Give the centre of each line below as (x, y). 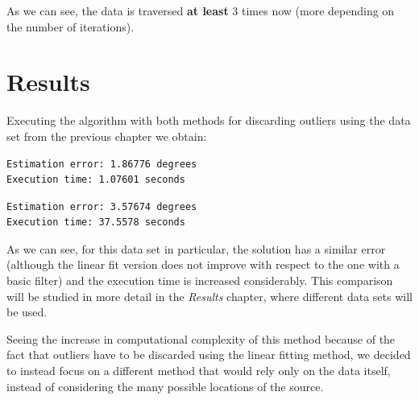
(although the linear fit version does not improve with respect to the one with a (203, 264)
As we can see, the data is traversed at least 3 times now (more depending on (201, 10)
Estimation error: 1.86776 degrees (102, 164)
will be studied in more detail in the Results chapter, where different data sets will (209, 296)
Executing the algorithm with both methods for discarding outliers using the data (209, 120)
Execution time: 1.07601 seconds (96, 180)
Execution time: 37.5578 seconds (96, 223)
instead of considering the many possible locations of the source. (165, 386)
